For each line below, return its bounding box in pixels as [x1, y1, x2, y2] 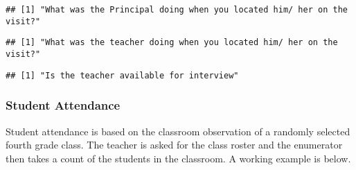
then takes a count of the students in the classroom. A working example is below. [6, 151, 351, 165]
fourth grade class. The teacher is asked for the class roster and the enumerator [6, 137, 343, 152]
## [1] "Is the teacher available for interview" [6, 70, 239, 80]
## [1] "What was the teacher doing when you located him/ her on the [6, 37, 338, 48]
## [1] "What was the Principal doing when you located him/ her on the [6, 5, 348, 15]
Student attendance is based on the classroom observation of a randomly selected [6, 124, 350, 138]
